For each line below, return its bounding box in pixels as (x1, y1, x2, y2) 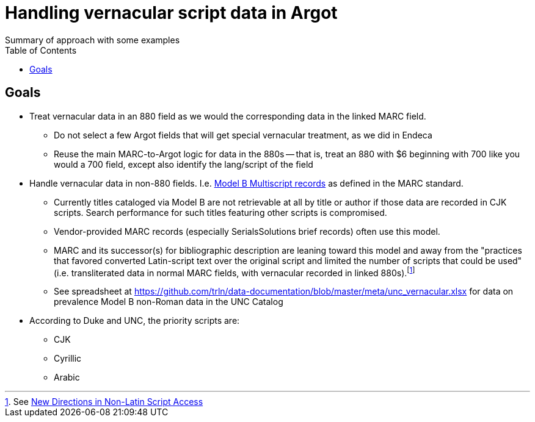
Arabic (54, 372, 80, 383)
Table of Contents (5, 45, 77, 55)
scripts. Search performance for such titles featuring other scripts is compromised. (54, 207, 387, 218)
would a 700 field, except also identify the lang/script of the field (54, 159, 313, 170)
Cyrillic (54, 353, 82, 364)
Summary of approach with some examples (5, 34, 180, 45)
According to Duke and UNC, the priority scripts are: (29, 315, 240, 326)
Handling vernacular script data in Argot (5, 2, 338, 23)
